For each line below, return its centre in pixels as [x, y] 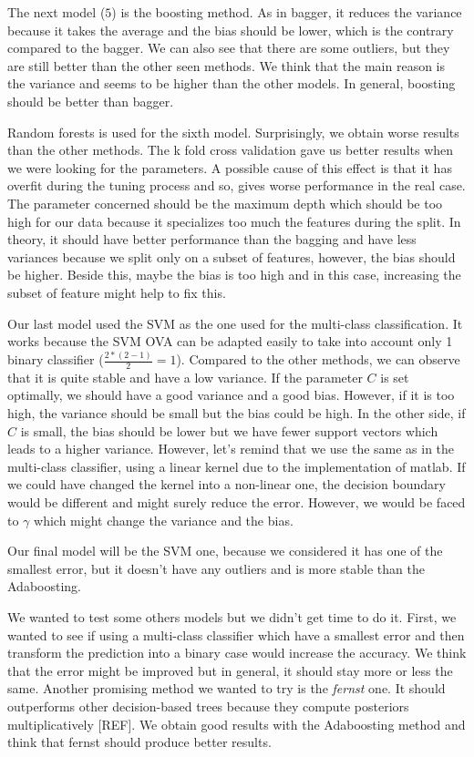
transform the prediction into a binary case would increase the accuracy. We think [237, 653]
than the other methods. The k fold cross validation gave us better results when [231, 150]
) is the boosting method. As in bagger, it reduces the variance [287, 12]
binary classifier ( [56, 359]
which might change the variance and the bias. [164, 520]
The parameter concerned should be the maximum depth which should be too [225, 203]
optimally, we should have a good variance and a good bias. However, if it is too [231, 395]
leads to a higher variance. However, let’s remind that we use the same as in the [231, 449]
